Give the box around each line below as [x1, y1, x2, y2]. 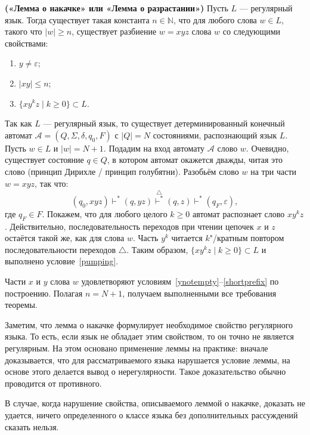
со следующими [222, 25, 281, 38]
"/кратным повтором [209, 232, 284, 244]
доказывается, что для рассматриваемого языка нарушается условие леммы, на [5, 353, 290, 366]
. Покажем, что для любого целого [42, 207, 168, 220]
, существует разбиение [72, 25, 157, 38]
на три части [250, 165, 297, 177]
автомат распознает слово [192, 207, 285, 220]
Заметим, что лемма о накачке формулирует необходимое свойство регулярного [5, 318, 293, 331]
